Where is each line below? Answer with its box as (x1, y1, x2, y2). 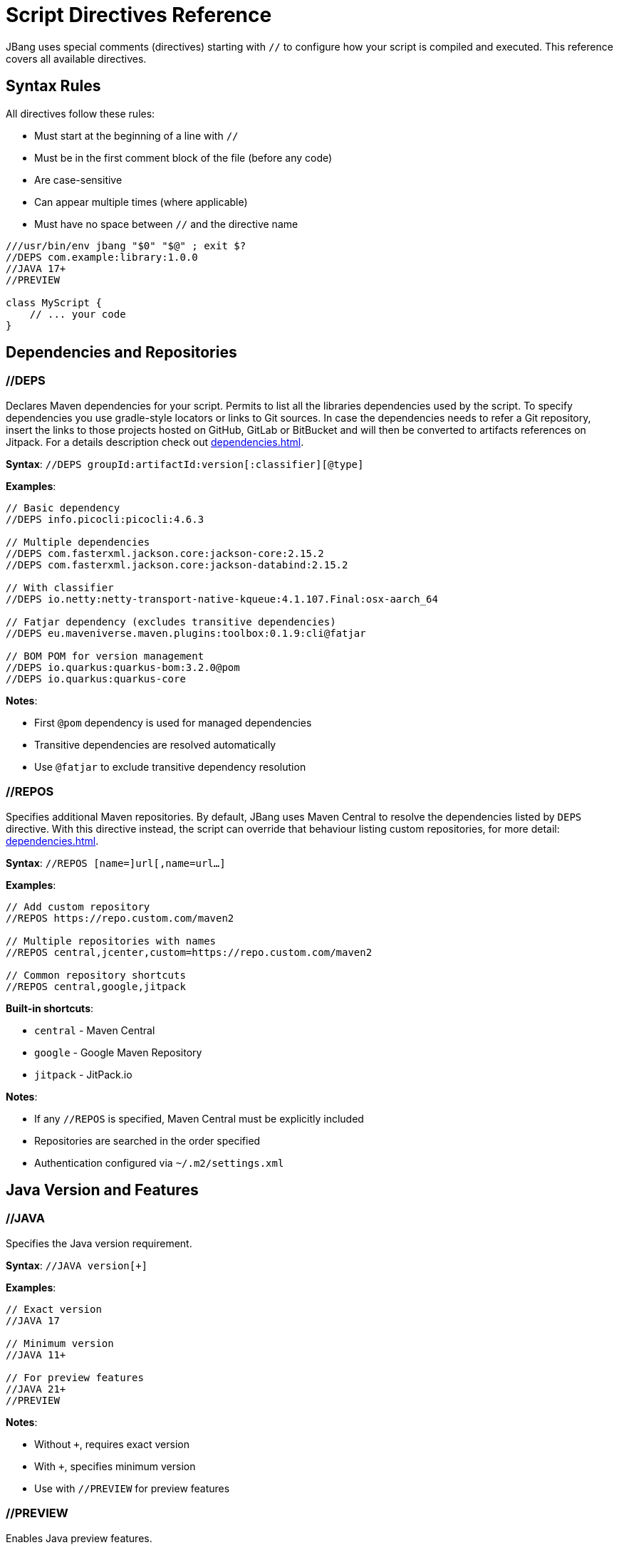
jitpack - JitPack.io (34, 1068, 132, 1081)
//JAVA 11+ (6, 1348, 66, 1361)
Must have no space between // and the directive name (34, 217, 298, 230)
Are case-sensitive (34, 173, 123, 186)
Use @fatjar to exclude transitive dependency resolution (34, 760, 306, 773)
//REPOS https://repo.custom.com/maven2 (6, 912, 234, 924)
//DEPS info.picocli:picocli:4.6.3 (6, 513, 204, 525)
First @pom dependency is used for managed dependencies (34, 716, 312, 729)
